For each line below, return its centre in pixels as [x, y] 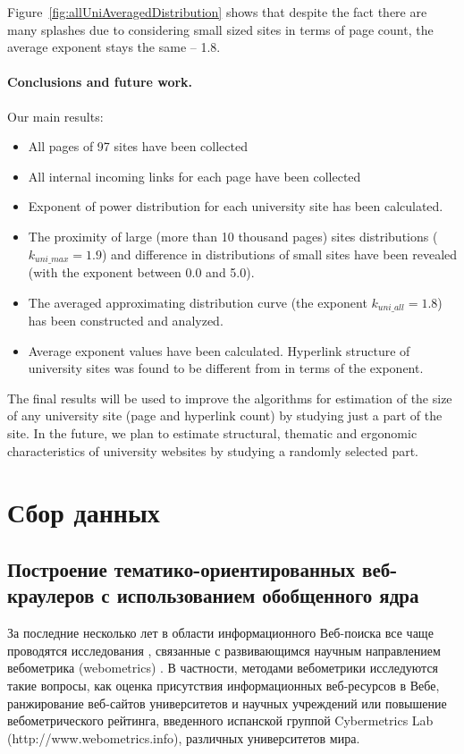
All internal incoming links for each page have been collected [194, 176]
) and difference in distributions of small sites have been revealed [279, 254]
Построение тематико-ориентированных [181, 568]
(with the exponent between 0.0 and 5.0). [141, 272]
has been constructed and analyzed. [126, 321]
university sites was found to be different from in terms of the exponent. [226, 368]
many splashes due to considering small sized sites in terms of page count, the [220, 29]
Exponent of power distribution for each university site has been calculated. [236, 206]
